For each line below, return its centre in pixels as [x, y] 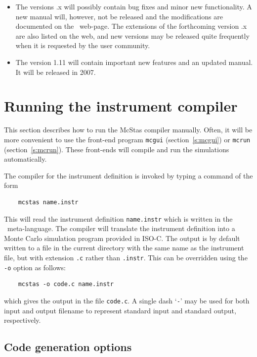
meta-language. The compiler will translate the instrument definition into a [121, 228]
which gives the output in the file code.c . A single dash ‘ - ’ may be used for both [127, 300]
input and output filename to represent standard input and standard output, [120, 310]
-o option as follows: [35, 267]
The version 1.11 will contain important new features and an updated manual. [134, 62]
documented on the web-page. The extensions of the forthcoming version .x [131, 26]
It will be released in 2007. [56, 72]
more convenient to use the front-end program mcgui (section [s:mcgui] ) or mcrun [127, 139]
